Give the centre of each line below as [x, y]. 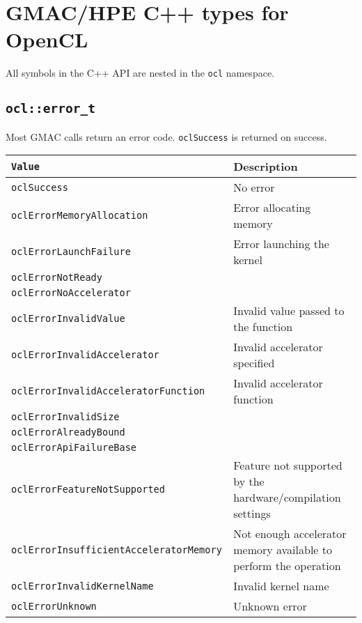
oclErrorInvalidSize [65, 417]
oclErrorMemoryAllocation [80, 216]
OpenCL [47, 39]
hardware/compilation [287, 498]
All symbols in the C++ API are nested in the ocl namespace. [140, 73]
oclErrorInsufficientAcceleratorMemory [117, 549]
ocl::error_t [50, 109]
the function [263, 327]
